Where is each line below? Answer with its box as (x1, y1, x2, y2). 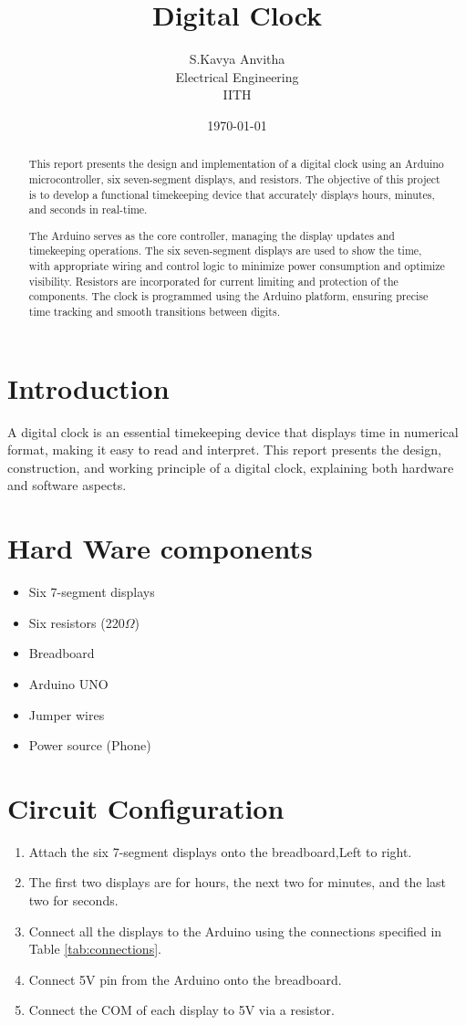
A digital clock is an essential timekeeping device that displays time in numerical (7, 422, 459, 441)
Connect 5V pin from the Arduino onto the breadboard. (28, 969, 342, 988)
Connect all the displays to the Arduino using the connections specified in (28, 921, 442, 940)
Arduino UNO (28, 674, 109, 693)
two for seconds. (28, 891, 119, 910)
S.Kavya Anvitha (189, 49, 285, 68)
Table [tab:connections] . (28, 939, 161, 958)
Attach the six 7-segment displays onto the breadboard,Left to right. (28, 842, 412, 861)
